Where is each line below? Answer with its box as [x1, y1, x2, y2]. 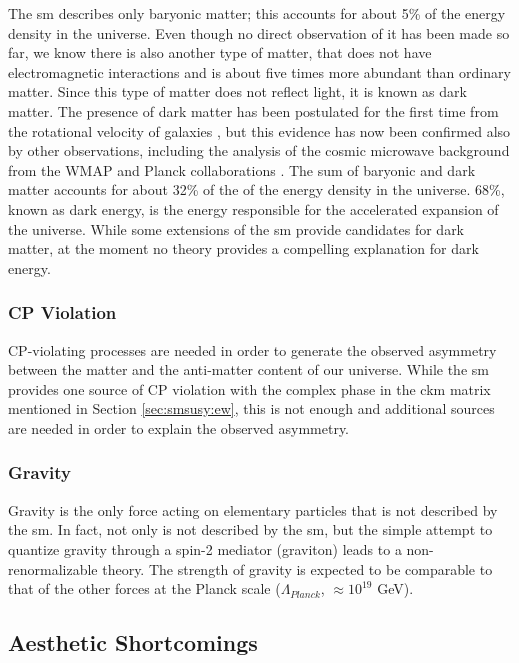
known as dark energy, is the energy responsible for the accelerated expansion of [8, 198, 499, 219]
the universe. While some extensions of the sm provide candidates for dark [8, 218, 465, 239]
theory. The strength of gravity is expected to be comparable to [102, 558, 493, 579]
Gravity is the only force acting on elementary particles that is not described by [8, 499, 498, 520]
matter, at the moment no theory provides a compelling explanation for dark [8, 238, 479, 259]
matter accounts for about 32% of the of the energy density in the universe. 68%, [8, 179, 505, 200]
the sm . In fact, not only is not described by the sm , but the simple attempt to [8, 519, 493, 540]
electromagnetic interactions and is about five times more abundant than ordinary [8, 61, 511, 82]
